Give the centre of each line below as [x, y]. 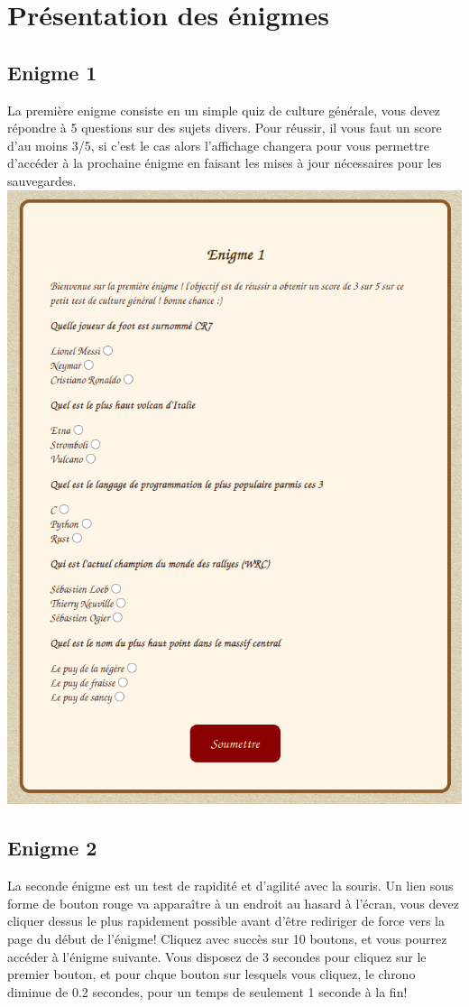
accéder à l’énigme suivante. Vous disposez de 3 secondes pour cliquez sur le [217, 956]
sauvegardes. [42, 180]
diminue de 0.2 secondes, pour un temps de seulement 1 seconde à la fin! [207, 991]
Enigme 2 [52, 848]
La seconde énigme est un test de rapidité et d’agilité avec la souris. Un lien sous [230, 886]
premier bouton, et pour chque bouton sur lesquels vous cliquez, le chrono [212, 974]
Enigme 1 [52, 72]
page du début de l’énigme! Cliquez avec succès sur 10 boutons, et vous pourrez [227, 938]
